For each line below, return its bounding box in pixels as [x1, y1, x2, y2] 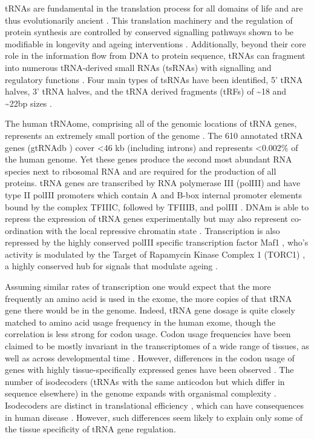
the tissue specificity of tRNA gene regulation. [5, 423, 176, 435]
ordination [5, 224, 44, 236]
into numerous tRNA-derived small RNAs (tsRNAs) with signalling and [5, 61, 272, 73]
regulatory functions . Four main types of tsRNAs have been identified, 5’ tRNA [5, 73, 303, 85]
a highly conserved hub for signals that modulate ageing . [5, 260, 218, 272]
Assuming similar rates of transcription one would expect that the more [5, 280, 271, 293]
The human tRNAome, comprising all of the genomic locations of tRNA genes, [5, 117, 297, 130]
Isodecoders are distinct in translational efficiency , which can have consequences [5, 399, 304, 411]
